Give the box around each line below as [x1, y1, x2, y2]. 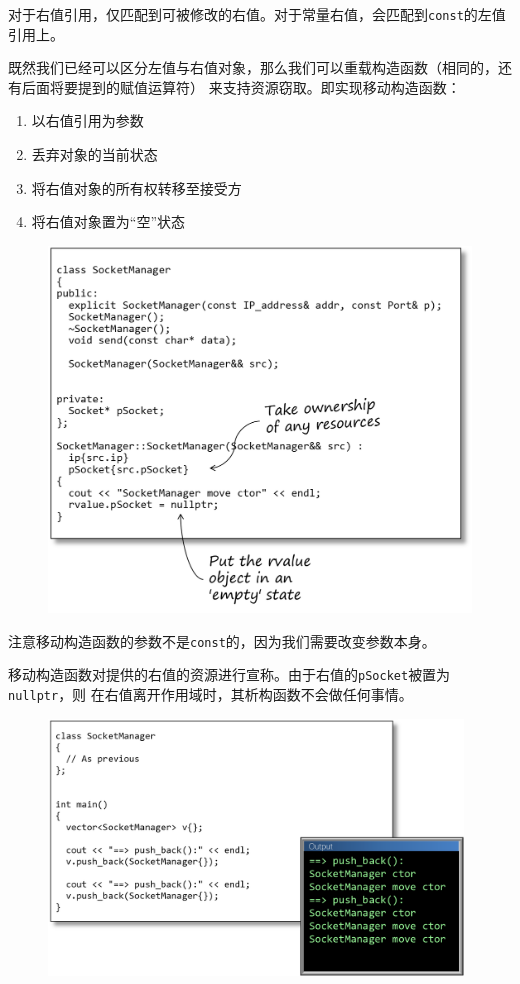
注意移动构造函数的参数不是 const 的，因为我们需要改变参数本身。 [8, 630, 436, 651]
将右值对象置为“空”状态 [31, 211, 186, 232]
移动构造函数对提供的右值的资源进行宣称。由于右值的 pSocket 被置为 [8, 664, 451, 685]
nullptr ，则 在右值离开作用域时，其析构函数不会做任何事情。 [8, 683, 413, 704]
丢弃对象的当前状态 [31, 144, 158, 165]
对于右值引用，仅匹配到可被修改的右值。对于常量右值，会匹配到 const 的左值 [8, 4, 506, 24]
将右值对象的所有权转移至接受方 [31, 177, 242, 198]
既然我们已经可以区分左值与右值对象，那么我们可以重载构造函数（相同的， [8, 57, 498, 78]
